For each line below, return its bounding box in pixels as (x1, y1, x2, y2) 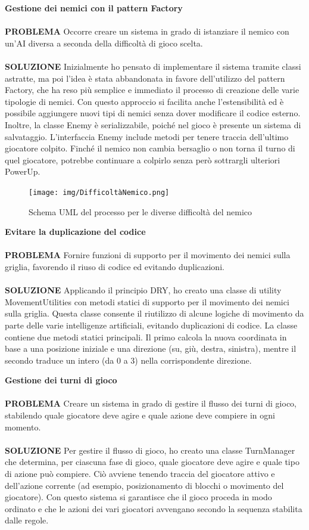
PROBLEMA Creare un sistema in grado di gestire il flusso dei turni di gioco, (5, 397, 296, 410)
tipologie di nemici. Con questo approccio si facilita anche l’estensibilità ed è (5, 95, 284, 107)
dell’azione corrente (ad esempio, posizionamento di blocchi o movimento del (5, 479, 284, 491)
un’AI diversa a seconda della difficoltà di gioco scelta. (5, 36, 203, 49)
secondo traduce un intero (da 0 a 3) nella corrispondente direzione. (5, 354, 252, 366)
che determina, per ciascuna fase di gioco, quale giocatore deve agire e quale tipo (5, 455, 299, 468)
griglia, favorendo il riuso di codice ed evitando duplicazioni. (5, 260, 224, 272)
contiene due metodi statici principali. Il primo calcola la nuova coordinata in (5, 330, 287, 343)
